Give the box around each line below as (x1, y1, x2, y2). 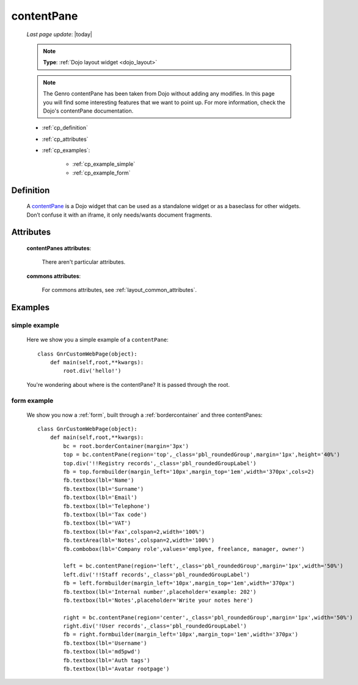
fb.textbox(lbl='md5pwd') (63, 648, 141, 655)
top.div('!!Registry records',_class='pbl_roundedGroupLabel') (63, 460, 257, 466)
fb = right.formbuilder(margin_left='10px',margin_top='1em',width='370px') (63, 631, 299, 638)
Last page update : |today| (26, 31, 93, 38)
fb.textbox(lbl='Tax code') (63, 511, 147, 518)
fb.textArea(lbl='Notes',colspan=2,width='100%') (63, 537, 215, 544)
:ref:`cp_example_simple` (72, 160, 136, 168)
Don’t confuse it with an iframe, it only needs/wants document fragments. (26, 211, 212, 219)
